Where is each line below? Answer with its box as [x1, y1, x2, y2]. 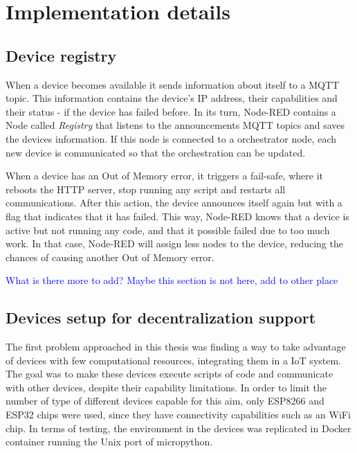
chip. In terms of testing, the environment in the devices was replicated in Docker [6, 420, 351, 435]
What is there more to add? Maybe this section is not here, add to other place [6, 273, 338, 287]
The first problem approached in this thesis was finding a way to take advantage [6, 339, 346, 354]
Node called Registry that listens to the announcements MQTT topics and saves [6, 118, 345, 132]
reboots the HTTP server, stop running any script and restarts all [6, 181, 286, 196]
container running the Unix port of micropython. [6, 434, 213, 449]
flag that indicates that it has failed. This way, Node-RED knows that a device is [6, 208, 349, 223]
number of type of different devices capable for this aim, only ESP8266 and [6, 393, 324, 408]
